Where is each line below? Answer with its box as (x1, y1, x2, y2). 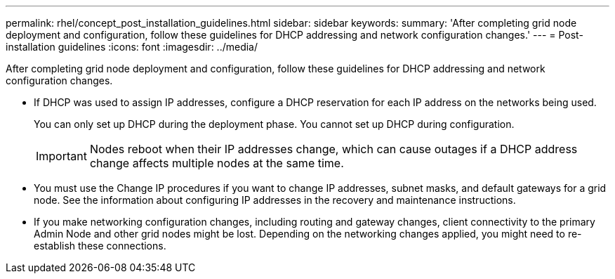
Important (36, 149, 87, 163)
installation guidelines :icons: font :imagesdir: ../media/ (6, 41, 258, 53)
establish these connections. (34, 240, 166, 252)
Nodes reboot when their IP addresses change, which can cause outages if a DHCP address (89, 142, 578, 156)
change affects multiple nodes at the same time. (89, 156, 344, 170)
